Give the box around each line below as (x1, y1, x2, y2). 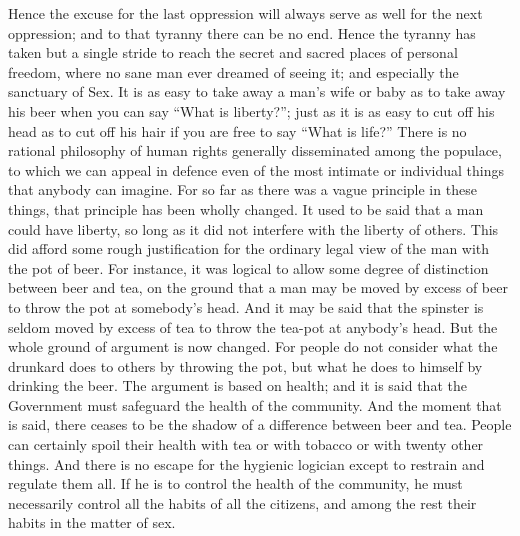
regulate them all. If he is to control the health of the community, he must (8, 473, 463, 494)
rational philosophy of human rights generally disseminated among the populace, (8, 140, 502, 161)
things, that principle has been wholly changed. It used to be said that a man (8, 198, 484, 219)
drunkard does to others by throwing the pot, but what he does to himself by (8, 355, 483, 376)
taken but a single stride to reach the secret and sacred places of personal (8, 42, 458, 63)
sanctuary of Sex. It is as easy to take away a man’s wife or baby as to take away (8, 81, 506, 102)
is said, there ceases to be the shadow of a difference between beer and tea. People (8, 414, 512, 435)
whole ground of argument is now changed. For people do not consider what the (8, 336, 498, 357)
